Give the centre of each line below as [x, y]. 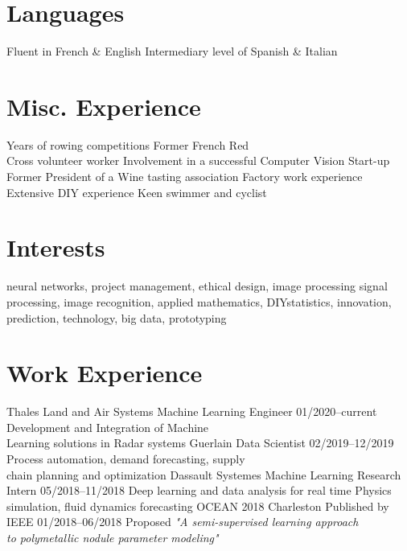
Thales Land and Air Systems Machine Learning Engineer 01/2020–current [192, 411]
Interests [56, 247]
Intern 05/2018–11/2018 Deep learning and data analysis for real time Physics [199, 490]
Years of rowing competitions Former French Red [128, 144]
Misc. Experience [104, 106]
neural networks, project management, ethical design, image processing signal [197, 286]
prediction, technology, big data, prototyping [117, 317]
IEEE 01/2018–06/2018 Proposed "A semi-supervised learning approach [183, 522]
